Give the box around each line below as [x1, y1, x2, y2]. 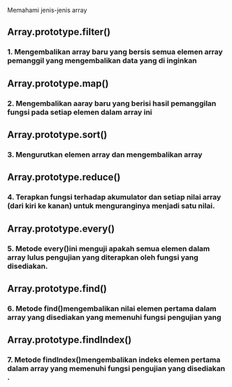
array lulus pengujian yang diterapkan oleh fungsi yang [7, 252, 198, 262]
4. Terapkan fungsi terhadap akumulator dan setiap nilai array [7, 192, 222, 202]
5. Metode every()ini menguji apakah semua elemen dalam [7, 244, 210, 253]
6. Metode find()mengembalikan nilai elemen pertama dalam [7, 304, 217, 314]
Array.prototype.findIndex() [7, 334, 132, 346]
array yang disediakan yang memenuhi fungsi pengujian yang [7, 312, 222, 322]
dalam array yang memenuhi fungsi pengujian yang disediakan [7, 364, 226, 374]
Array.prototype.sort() [7, 129, 108, 141]
